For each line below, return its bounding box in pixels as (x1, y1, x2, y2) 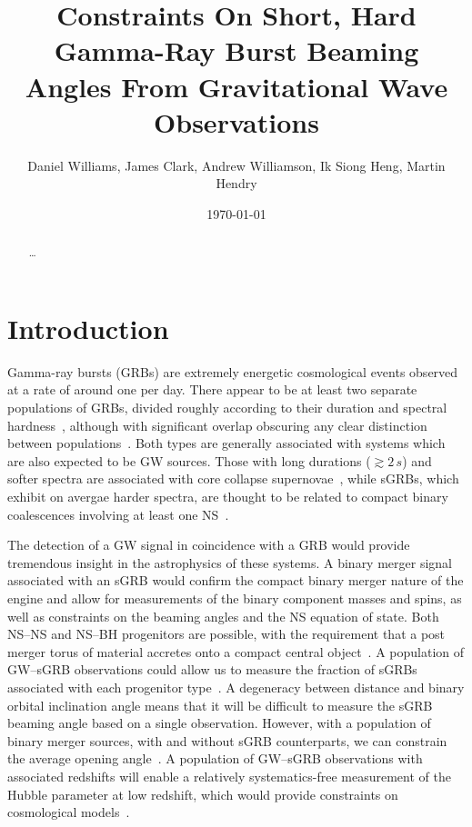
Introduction (7, 309, 169, 346)
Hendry (216, 174, 257, 193)
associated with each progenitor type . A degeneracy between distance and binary (7, 677, 465, 696)
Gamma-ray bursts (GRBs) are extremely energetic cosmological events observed (7, 362, 458, 381)
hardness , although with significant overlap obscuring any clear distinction (7, 415, 427, 434)
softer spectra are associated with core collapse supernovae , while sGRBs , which (7, 469, 459, 488)
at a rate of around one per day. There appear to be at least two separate (7, 380, 417, 399)
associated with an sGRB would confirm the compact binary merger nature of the (7, 571, 464, 590)
